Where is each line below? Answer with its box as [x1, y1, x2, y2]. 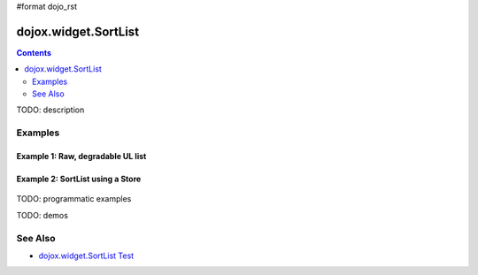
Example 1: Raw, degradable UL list [16, 151, 147, 162]
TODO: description [16, 104, 85, 115]
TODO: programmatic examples [16, 194, 132, 204]
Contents [16, 47, 52, 57]
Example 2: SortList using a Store [16, 173, 142, 185]
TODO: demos [16, 210, 68, 220]
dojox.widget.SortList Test [38, 250, 135, 261]
